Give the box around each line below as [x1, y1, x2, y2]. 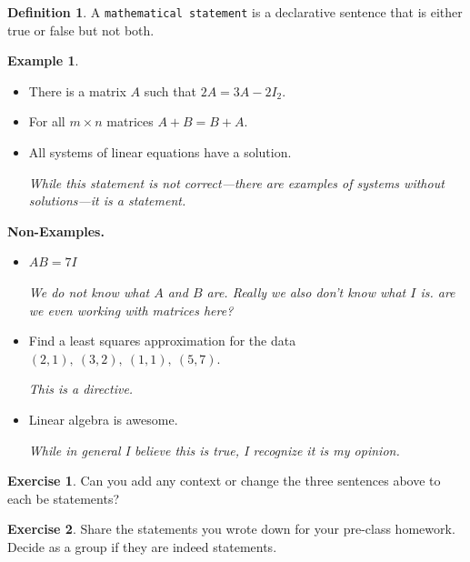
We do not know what [28, 283, 150, 301]
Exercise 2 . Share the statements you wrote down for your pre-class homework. [7, 519, 455, 538]
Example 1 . [7, 51, 79, 70]
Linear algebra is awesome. [28, 409, 178, 428]
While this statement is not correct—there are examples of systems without [28, 173, 445, 192]
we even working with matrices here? [28, 300, 234, 319]
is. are [420, 283, 455, 301]
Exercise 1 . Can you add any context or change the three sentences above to [7, 471, 441, 490]
